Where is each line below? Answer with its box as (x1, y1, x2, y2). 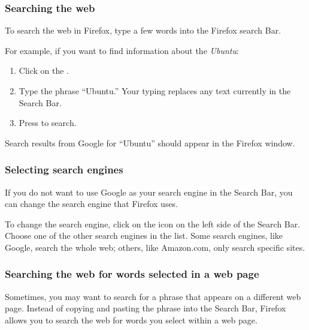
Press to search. (19, 116, 77, 129)
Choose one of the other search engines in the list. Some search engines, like (5, 229, 283, 242)
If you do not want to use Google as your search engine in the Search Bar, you (5, 185, 293, 198)
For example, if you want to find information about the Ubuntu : (5, 44, 239, 56)
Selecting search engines (5, 162, 123, 177)
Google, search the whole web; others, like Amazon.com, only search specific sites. (5, 241, 305, 253)
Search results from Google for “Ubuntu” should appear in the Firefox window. (5, 136, 295, 149)
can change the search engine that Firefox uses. (5, 197, 178, 210)
